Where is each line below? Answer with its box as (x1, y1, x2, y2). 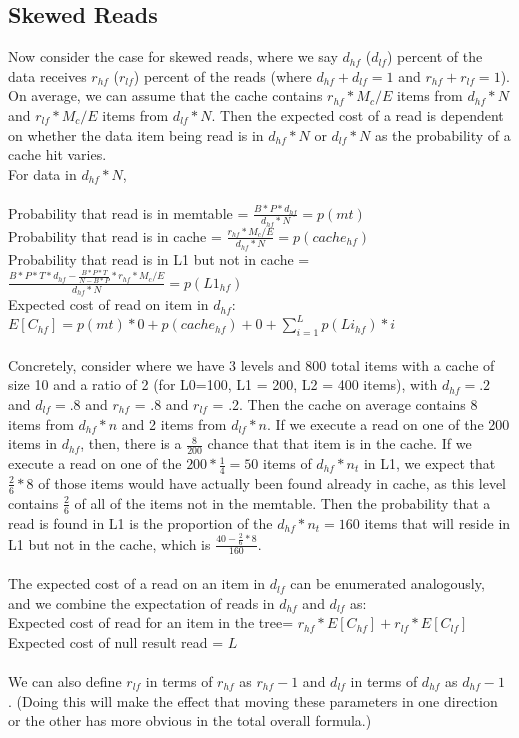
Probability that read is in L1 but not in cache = (8, 248, 310, 269)
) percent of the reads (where (133, 65, 312, 86)
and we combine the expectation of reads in (8, 592, 275, 613)
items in (8, 433, 58, 454)
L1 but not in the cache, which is (8, 533, 211, 554)
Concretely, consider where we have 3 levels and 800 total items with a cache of (8, 354, 495, 375)
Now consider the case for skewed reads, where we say (8, 46, 338, 67)
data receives (8, 65, 87, 86)
